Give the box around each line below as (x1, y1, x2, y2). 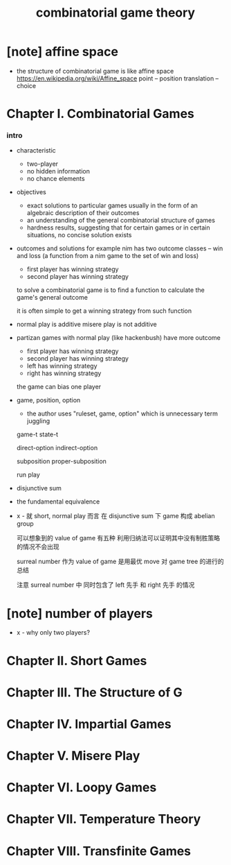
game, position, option (16, 396, 81, 404)
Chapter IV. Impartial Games (6, 716, 172, 732)
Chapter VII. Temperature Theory (6, 812, 201, 827)
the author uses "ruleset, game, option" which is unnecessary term (26, 409, 219, 418)
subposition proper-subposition (16, 457, 107, 465)
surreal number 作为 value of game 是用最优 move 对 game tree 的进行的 (16, 557, 224, 566)
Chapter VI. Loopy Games (6, 780, 157, 796)
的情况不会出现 (16, 542, 59, 551)
